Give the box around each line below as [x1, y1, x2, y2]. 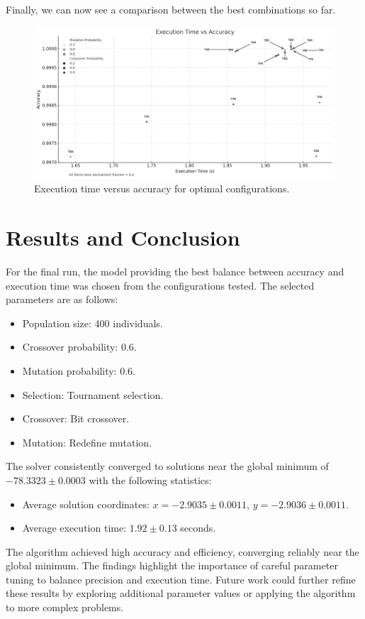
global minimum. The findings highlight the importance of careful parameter [6, 558, 338, 573]
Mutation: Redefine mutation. [22, 434, 152, 449]
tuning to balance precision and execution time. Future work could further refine [6, 571, 356, 586]
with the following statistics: [89, 472, 212, 487]
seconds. [180, 520, 216, 535]
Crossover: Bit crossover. [22, 411, 130, 426]
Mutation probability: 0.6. [22, 363, 135, 378]
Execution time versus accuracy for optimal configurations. [34, 181, 290, 196]
